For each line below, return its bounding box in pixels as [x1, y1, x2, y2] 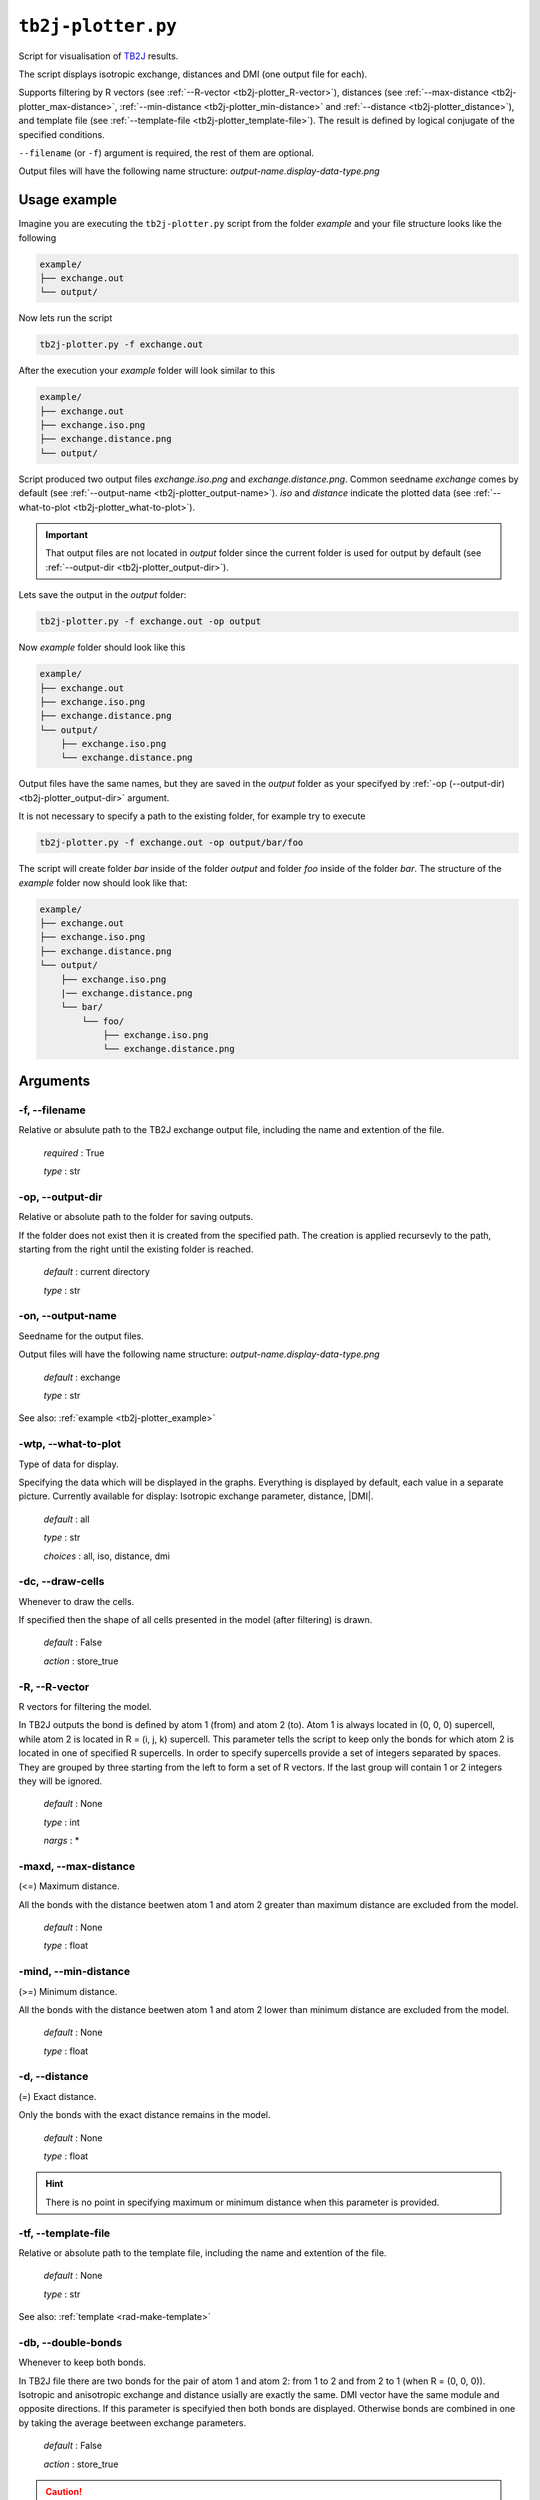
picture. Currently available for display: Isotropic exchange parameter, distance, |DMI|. [18, 1490, 374, 1502]
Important [45, 529, 89, 540]
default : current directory [43, 1266, 150, 1278]
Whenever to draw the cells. [18, 1595, 135, 1607]
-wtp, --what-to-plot [18, 1437, 122, 1451]
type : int [43, 1816, 80, 1828]
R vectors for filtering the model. [18, 1700, 152, 1712]
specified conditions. [18, 128, 105, 140]
